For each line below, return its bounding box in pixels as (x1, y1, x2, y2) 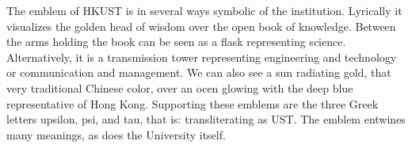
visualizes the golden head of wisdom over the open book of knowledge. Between (6, 17, 396, 34)
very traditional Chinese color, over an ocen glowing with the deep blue (6, 79, 353, 96)
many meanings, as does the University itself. (6, 126, 226, 142)
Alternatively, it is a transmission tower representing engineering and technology (6, 48, 397, 65)
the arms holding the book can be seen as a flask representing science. (6, 33, 346, 50)
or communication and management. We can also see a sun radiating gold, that (6, 64, 391, 81)
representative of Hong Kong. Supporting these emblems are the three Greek (6, 95, 379, 112)
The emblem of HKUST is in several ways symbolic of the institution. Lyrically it (6, 2, 402, 18)
